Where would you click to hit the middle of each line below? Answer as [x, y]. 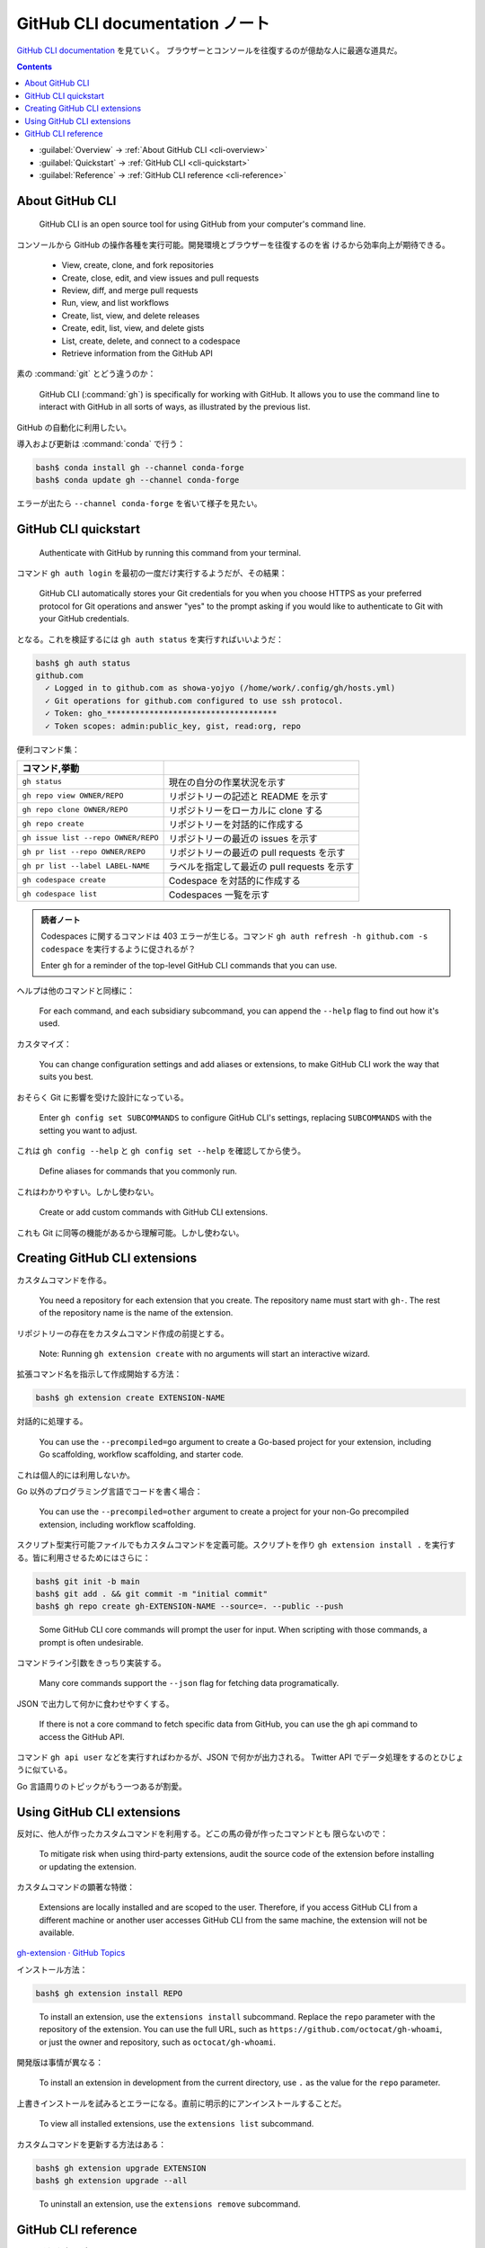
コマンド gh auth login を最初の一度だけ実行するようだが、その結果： [152, 573]
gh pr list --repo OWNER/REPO [84, 852]
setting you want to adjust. [88, 1130]
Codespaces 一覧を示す [219, 895]
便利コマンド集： [48, 749]
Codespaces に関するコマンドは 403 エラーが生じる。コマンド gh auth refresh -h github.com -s [234, 936]
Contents [35, 67]
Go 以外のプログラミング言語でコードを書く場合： [110, 1491]
